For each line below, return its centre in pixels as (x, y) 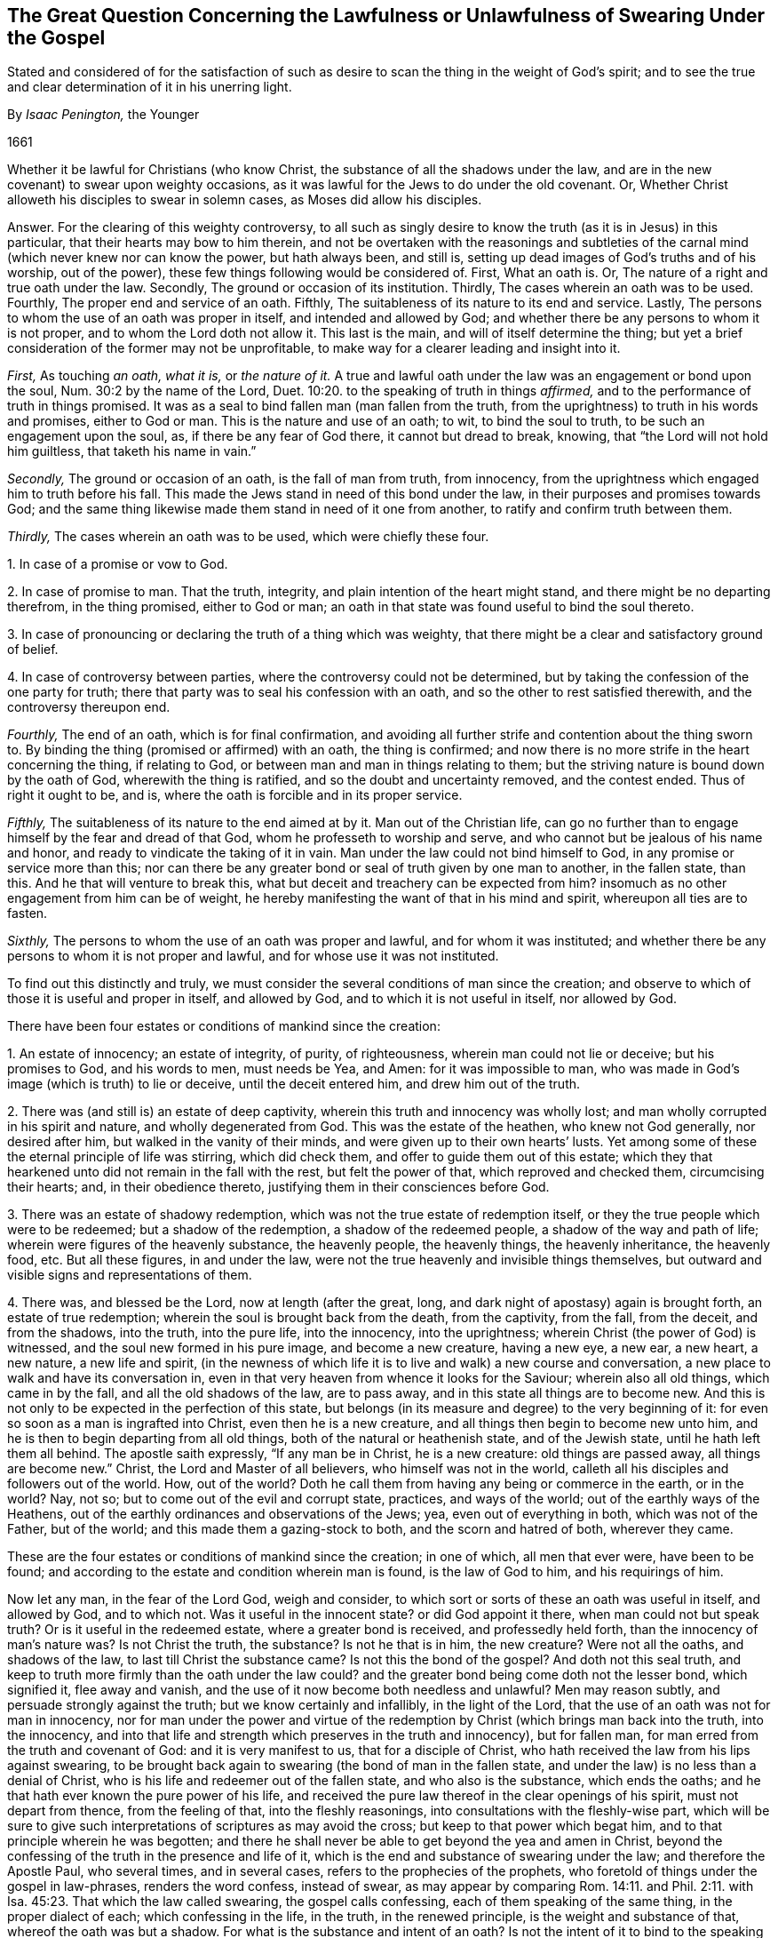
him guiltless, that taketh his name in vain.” (132, 451)
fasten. (28, 913)
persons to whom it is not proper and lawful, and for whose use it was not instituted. (253, 956)
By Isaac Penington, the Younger (103, 115)
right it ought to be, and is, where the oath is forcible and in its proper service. (235, 795)
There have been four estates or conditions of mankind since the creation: (224, 1026)
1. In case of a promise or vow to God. (118, 564)
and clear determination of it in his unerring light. (150, 87)
